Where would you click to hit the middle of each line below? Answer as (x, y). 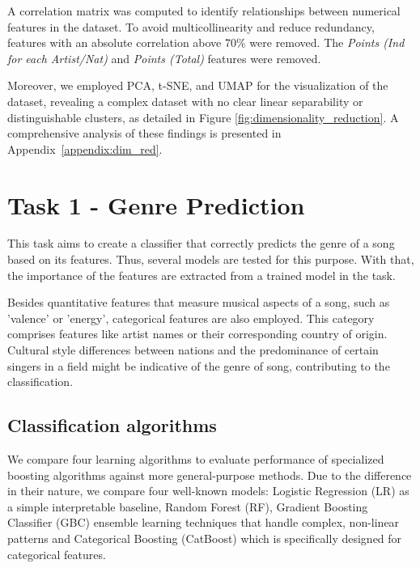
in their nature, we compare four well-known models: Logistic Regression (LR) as (208, 491)
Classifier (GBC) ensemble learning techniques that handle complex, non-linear (204, 522)
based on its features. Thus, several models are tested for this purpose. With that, (211, 259)
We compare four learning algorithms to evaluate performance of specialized (196, 459)
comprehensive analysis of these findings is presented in (144, 133)
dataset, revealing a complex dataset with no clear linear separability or (185, 101)
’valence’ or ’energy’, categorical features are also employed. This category (191, 318)
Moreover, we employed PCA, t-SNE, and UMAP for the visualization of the (198, 85)
